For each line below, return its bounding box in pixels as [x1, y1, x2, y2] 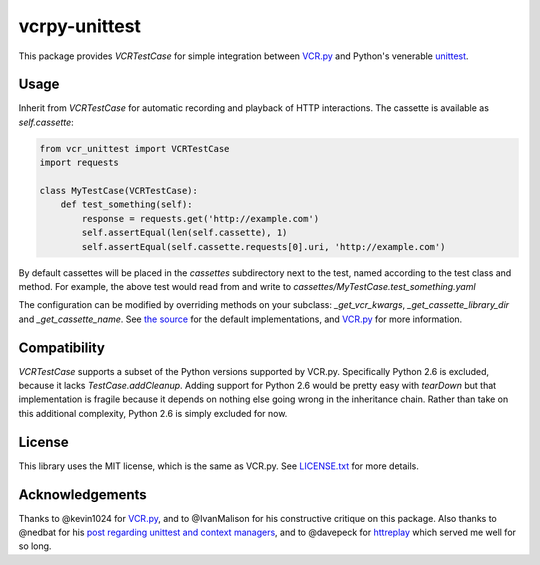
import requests [39, 157, 120, 169]
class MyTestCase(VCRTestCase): [39, 185, 199, 196]
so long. [18, 540, 52, 552]
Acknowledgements [18, 486, 147, 503]
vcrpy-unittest [18, 15, 142, 37]
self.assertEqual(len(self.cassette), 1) [81, 227, 288, 239]
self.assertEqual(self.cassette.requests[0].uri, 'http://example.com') [81, 241, 446, 252]
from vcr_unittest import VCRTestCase [39, 143, 230, 154]
